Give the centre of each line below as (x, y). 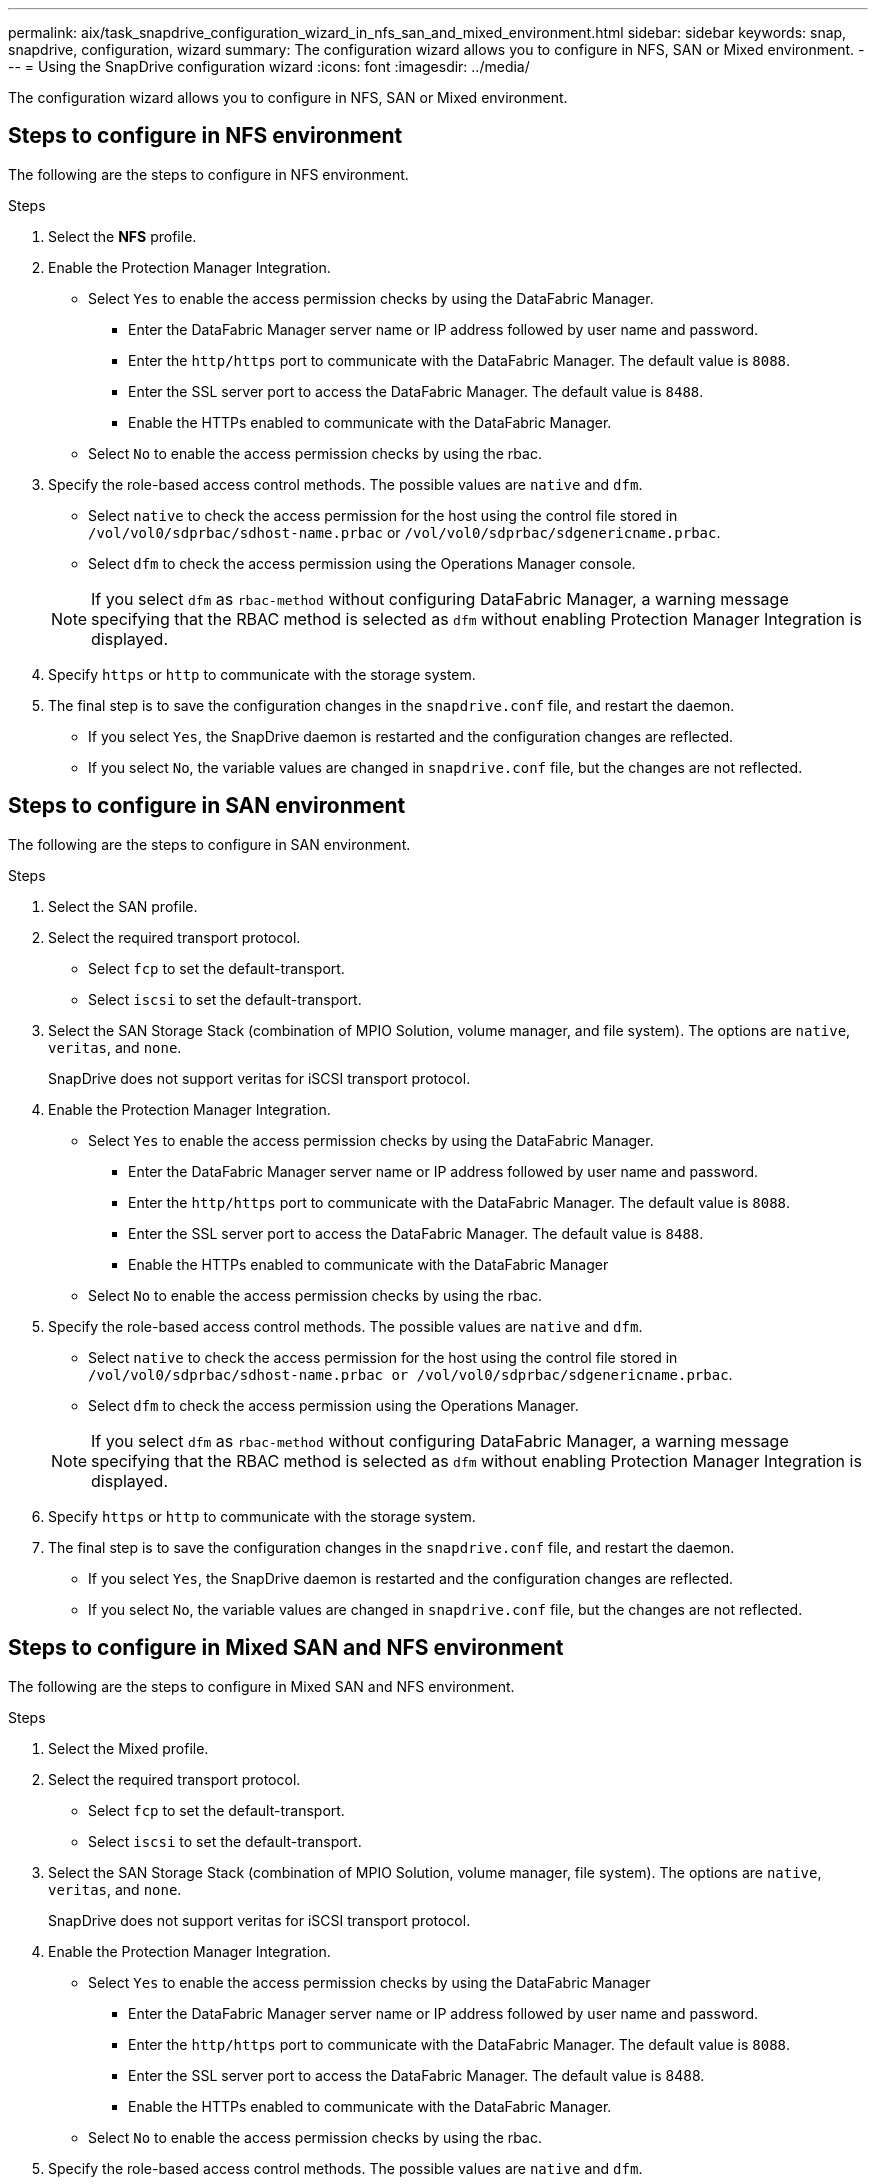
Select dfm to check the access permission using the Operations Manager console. (362, 563)
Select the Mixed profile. (128, 1748)
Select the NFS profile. (122, 236)
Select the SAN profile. (123, 906)
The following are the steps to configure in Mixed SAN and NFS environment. (261, 1686)
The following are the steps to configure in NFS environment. (208, 174)
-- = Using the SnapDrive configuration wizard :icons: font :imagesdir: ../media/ (269, 66)
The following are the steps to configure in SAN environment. (209, 844)
